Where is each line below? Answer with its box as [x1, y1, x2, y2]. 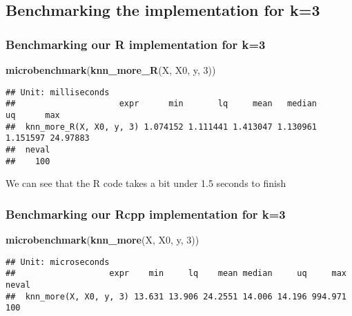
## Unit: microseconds [6, 257, 110, 267]
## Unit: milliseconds [6, 87, 110, 97]
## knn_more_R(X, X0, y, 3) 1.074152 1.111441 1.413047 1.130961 [6, 121, 317, 132]
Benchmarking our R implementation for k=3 [6, 35, 266, 52]
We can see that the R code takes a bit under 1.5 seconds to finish [6, 176, 286, 190]
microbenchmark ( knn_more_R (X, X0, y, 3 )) [6, 63, 216, 77]
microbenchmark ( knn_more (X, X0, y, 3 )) [6, 233, 199, 246]
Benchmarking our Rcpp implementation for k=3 [6, 205, 286, 222]
